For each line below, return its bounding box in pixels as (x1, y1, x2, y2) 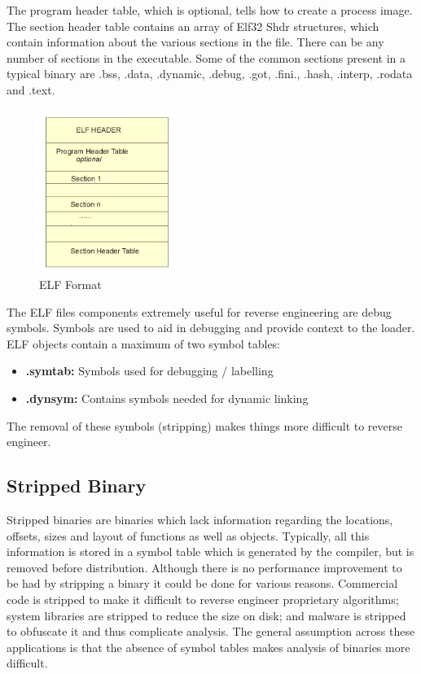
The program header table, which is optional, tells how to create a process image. (7, 2, 413, 18)
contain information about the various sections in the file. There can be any (7, 33, 384, 50)
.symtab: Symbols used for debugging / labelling (25, 362, 274, 379)
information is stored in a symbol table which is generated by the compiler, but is (7, 543, 414, 560)
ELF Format (39, 276, 102, 293)
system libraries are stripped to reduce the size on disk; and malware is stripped (7, 606, 406, 624)
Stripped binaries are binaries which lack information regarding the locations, (7, 511, 393, 528)
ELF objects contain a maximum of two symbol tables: (7, 335, 281, 352)
